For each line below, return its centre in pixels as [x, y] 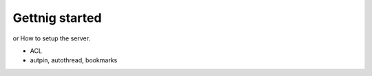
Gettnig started [57, 18]
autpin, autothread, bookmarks [74, 60]
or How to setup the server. [52, 38]
